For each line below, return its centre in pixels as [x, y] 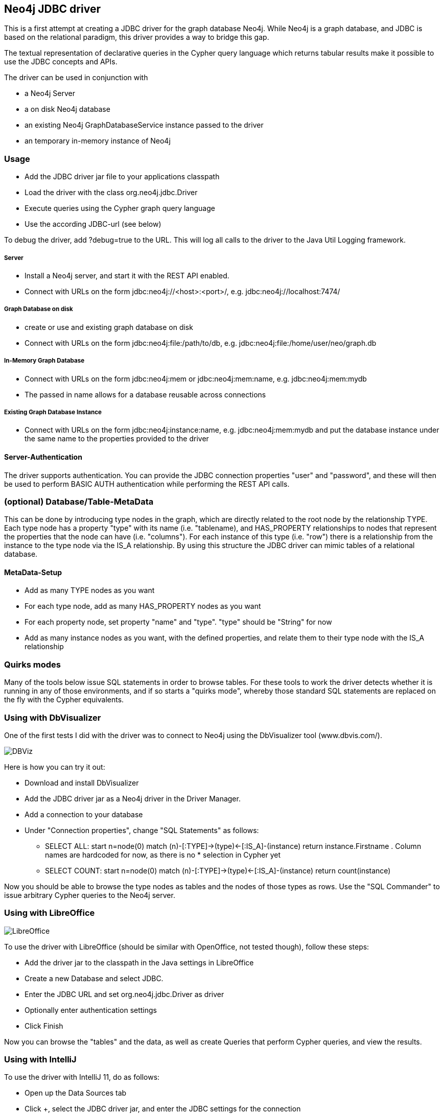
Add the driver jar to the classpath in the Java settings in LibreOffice [139, 962]
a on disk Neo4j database [67, 109]
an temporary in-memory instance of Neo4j [98, 141]
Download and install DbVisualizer [82, 783]
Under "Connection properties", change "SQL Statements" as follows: [142, 830]
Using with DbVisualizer [53, 717]
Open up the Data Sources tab [76, 1093]
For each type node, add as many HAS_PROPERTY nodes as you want [143, 606]
